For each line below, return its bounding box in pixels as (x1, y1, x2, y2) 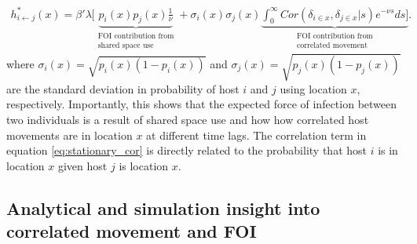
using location (280, 80, 347, 97)
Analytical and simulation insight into (6, 195, 320, 220)
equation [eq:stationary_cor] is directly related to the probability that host (6, 142, 367, 158)
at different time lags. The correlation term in (146, 126, 367, 143)
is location (119, 157, 169, 173)
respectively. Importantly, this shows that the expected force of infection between (6, 96, 397, 112)
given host (57, 157, 108, 173)
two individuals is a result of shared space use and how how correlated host (6, 111, 369, 127)
